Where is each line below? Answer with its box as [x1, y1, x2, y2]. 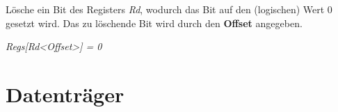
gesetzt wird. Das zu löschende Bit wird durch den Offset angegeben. [6, 15, 303, 30]
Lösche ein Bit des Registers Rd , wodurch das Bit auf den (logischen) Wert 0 [6, 2, 332, 16]
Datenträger [6, 79, 124, 108]
